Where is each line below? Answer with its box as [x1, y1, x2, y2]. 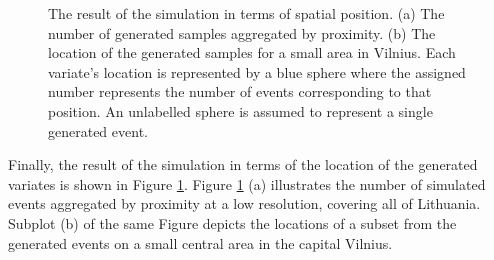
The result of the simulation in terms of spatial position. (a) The [48, 3, 445, 23]
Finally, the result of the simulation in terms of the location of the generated [8, 154, 478, 175]
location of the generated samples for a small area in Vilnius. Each [48, 42, 456, 63]
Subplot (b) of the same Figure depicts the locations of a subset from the [8, 212, 457, 233]
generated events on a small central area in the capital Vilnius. [8, 232, 393, 253]
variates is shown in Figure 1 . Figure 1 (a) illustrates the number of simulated [8, 173, 486, 194]
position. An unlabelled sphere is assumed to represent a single [48, 100, 433, 121]
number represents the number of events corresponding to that [48, 81, 432, 102]
